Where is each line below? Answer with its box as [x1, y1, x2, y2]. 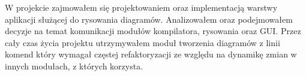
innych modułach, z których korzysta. [5, 59, 143, 72]
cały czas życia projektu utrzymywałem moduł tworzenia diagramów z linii [5, 36, 280, 48]
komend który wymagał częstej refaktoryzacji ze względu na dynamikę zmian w [5, 48, 297, 60]
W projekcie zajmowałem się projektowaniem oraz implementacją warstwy [5, 1, 278, 13]
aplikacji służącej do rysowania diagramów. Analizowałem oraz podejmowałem [5, 13, 293, 25]
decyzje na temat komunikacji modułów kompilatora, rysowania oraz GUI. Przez [5, 25, 301, 37]
